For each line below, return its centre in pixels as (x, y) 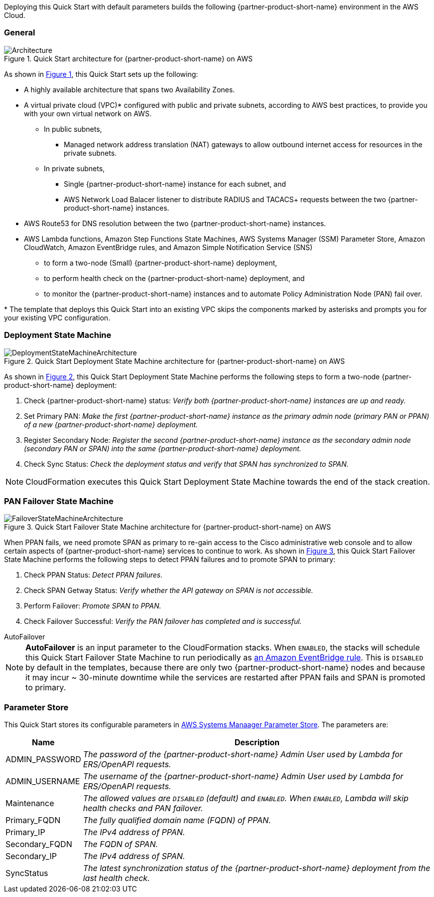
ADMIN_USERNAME (43, 781)
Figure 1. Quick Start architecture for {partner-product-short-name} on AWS (129, 58)
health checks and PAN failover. (143, 808)
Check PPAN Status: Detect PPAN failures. (93, 575)
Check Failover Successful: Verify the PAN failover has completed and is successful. (163, 621)
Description (257, 742)
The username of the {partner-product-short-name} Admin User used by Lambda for (243, 776)
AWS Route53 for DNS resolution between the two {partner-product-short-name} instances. (175, 223)
